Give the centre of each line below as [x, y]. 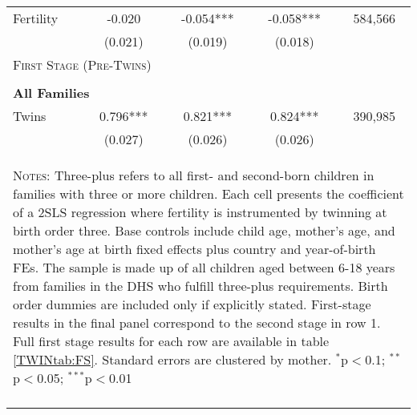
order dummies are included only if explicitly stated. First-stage [192, 304]
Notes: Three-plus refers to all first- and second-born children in [194, 175]
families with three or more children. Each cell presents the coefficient [208, 193]
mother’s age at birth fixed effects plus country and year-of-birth [194, 249]
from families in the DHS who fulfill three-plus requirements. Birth [200, 286]
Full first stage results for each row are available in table [171, 341]
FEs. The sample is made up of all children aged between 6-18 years [204, 267]
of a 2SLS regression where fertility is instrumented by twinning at [200, 212]
